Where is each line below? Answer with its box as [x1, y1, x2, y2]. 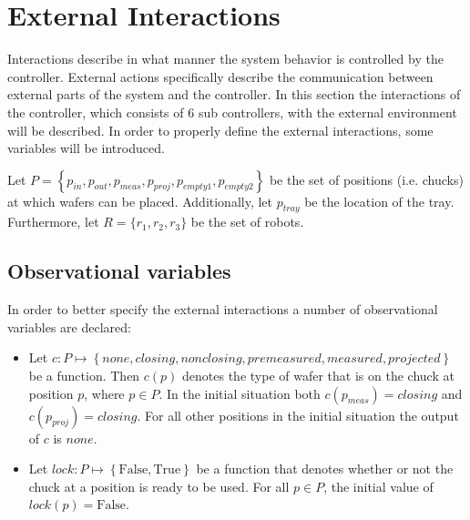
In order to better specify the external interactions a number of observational [7, 300, 438, 319]
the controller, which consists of [7, 102, 184, 121]
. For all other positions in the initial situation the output [137, 405, 459, 424]
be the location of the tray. [304, 191, 455, 210]
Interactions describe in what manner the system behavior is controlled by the [7, 49, 444, 68]
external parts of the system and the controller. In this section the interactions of [7, 85, 461, 104]
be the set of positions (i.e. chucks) [269, 169, 464, 189]
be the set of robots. [190, 212, 304, 231]
